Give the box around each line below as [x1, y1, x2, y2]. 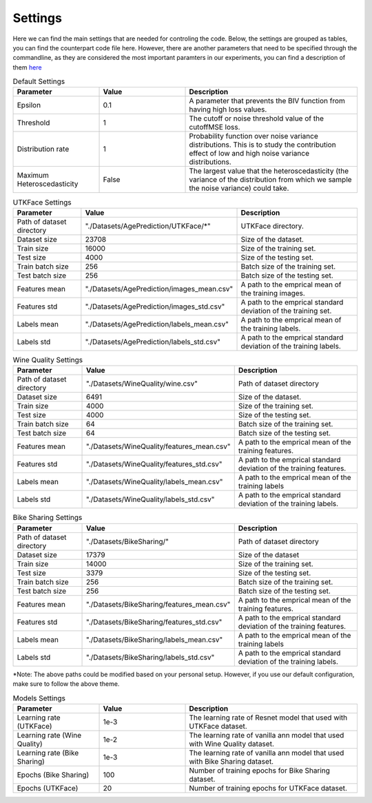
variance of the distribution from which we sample [189, 175, 352, 185]
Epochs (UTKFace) [17, 783, 79, 793]
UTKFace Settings [12, 197, 72, 207]
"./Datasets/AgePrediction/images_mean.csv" [85, 284, 234, 293]
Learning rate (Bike [17, 748, 79, 758]
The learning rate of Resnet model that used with [189, 713, 348, 722]
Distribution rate [17, 145, 70, 154]
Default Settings [12, 76, 65, 86]
